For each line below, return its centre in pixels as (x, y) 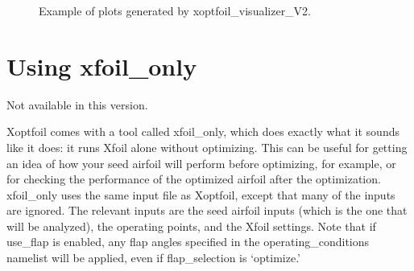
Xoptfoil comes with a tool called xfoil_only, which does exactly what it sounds (203, 131)
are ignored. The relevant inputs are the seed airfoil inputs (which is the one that (207, 210)
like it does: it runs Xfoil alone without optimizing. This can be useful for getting (207, 147)
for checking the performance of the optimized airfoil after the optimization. (194, 179)
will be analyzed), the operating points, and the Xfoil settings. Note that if (191, 226)
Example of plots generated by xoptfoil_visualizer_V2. (175, 10)
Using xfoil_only (102, 66)
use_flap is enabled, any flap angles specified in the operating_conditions (188, 242)
